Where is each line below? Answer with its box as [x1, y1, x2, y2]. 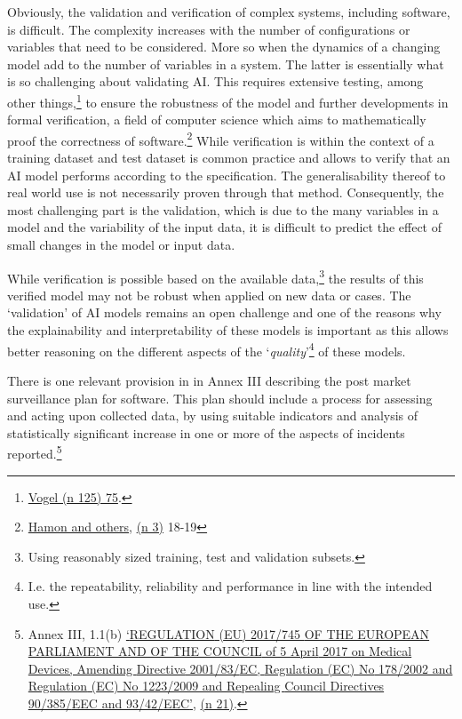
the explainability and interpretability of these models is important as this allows [7, 321, 449, 340]
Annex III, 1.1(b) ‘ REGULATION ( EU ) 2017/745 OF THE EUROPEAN [28, 624, 430, 643]
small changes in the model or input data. [7, 236, 235, 254]
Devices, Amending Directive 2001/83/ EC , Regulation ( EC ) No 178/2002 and [28, 659, 453, 677]
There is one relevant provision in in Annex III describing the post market [7, 371, 411, 389]
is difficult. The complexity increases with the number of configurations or [7, 20, 410, 38]
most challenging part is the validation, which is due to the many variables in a [7, 200, 439, 219]
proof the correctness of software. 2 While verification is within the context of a [7, 128, 434, 149]
